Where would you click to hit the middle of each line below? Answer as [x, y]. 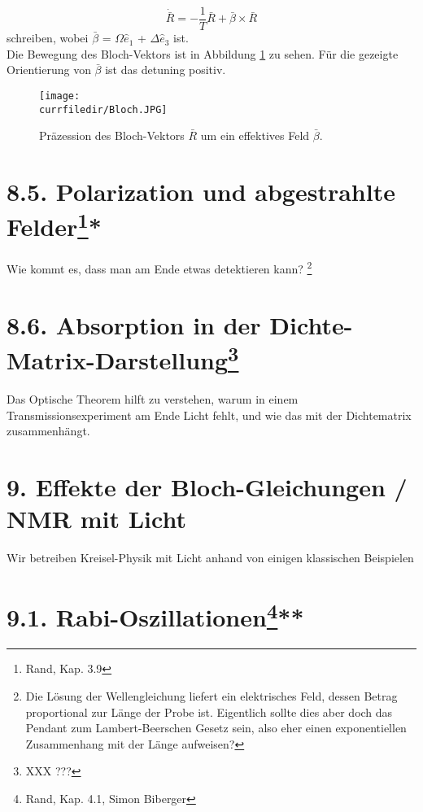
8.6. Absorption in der [134, 324]
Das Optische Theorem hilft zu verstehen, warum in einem [153, 399]
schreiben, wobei [48, 38]
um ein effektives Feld [255, 135]
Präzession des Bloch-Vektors [112, 135]
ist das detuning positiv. [166, 70]
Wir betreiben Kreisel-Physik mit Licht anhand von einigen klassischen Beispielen [210, 558]
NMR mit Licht [96, 519]
